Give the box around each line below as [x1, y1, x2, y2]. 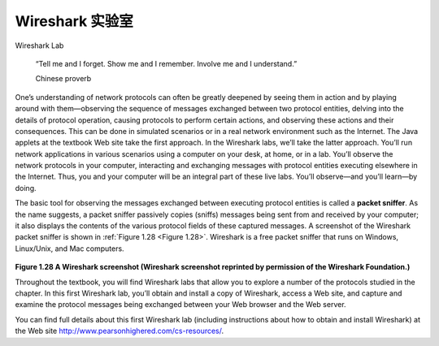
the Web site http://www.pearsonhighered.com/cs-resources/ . [15, 326, 224, 336]
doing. [15, 183, 37, 192]
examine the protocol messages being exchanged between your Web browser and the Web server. [15, 300, 346, 309]
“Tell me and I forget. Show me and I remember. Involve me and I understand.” [35, 58, 298, 68]
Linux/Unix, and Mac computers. [15, 244, 125, 253]
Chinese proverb [35, 74, 92, 84]
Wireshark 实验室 [15, 12, 134, 30]
